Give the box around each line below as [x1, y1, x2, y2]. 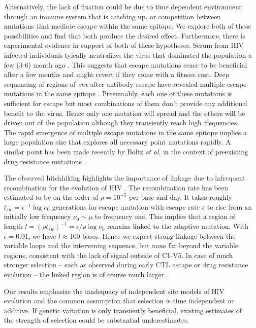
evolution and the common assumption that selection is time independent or [4, 295, 234, 306]
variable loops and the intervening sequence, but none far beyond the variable [4, 240, 238, 251]
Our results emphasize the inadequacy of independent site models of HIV [4, 286, 224, 296]
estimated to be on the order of [4, 192, 98, 202]
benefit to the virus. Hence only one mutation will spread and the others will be [4, 108, 245, 118]
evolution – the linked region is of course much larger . [4, 269, 168, 280]
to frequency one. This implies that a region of [95, 211, 235, 221]
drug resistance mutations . [4, 156, 87, 166]
